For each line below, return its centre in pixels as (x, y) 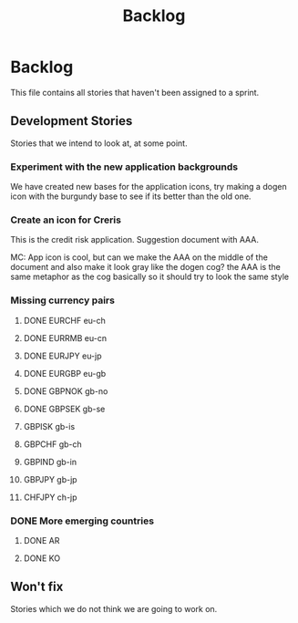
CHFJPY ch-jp (50, 497)
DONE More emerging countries (82, 521)
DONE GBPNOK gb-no (66, 391)
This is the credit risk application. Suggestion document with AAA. (134, 240)
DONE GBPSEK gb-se (64, 409)
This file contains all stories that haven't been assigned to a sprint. (135, 92)
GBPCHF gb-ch (53, 444)
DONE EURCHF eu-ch (64, 320)
